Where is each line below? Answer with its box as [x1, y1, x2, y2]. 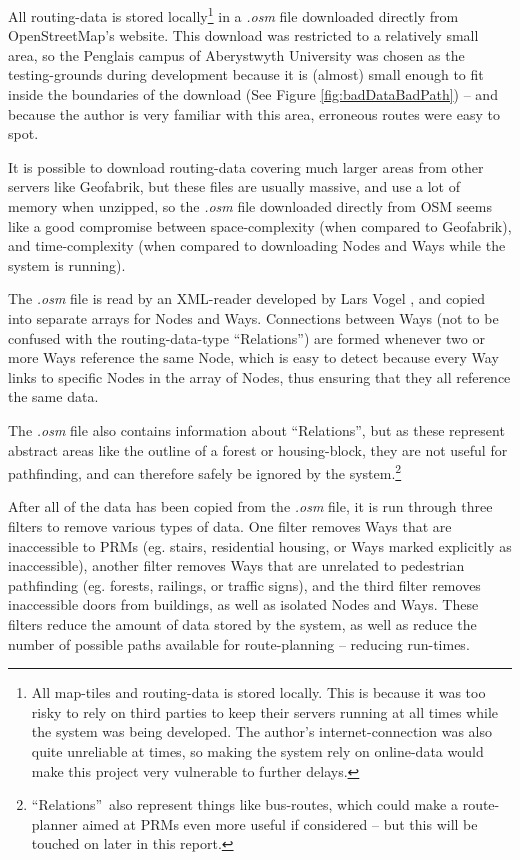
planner [31, 813, 78, 834]
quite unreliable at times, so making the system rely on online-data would [31, 740, 484, 761]
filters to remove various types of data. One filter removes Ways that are [8, 515, 452, 536]
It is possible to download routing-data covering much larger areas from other [8, 156, 484, 177]
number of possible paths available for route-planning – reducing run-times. [8, 633, 470, 654]
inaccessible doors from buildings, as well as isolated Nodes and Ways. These [8, 594, 479, 615]
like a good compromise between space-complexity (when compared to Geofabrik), [8, 215, 512, 236]
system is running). [8, 254, 126, 275]
